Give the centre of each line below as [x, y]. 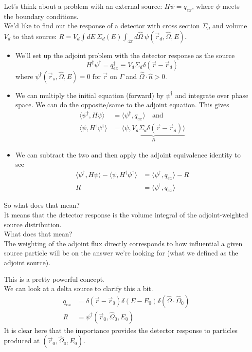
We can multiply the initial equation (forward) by [90, 95]
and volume [230, 26]
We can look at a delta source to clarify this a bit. [79, 288]
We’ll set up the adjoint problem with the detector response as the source [125, 55]
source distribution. [33, 224]
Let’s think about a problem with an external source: [83, 6]
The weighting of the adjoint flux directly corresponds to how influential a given [123, 243]
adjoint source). [27, 262]
